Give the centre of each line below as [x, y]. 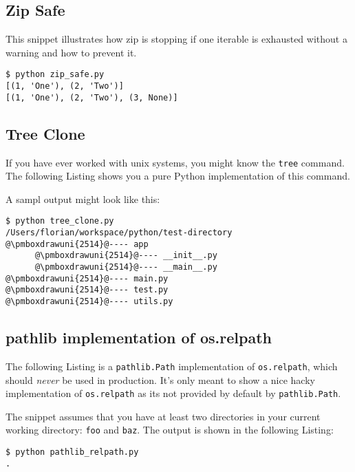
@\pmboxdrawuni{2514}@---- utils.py [89, 301]
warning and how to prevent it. [71, 52]
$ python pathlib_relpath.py [72, 452]
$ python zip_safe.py [55, 75]
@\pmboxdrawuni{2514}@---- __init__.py [126, 256]
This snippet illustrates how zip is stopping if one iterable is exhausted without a [176, 39]
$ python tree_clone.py [60, 221]
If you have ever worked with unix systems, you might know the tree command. [175, 162]
